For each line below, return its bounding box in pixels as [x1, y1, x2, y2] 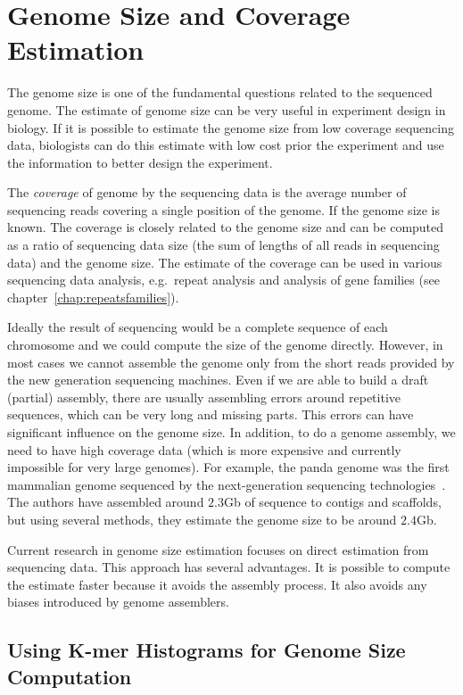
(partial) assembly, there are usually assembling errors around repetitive [7, 387, 401, 406]
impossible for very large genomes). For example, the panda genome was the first [7, 458, 450, 476]
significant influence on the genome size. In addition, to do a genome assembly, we [7, 423, 456, 441]
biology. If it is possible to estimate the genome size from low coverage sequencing [7, 118, 454, 137]
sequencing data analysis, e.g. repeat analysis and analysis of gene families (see [7, 270, 440, 289]
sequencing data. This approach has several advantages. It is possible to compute [7, 558, 451, 576]
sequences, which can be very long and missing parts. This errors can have [7, 405, 414, 424]
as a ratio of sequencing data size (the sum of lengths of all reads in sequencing [7, 236, 440, 254]
